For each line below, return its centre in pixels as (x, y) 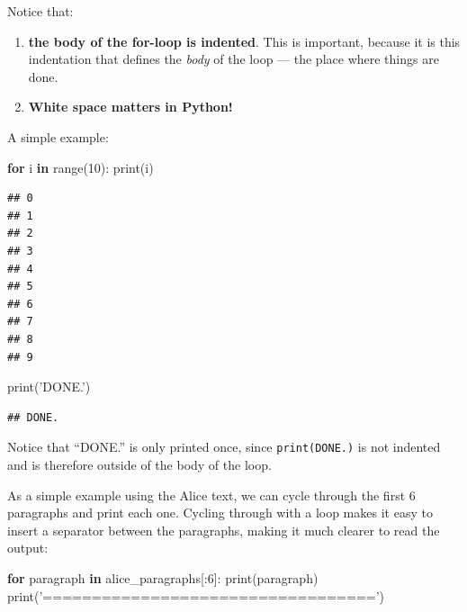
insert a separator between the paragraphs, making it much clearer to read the (224, 530)
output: (28, 548)
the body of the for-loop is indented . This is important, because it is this (244, 41)
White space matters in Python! (130, 107)
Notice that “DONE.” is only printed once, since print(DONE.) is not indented (224, 447)
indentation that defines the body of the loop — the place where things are (233, 59)
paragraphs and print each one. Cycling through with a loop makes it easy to (220, 513)
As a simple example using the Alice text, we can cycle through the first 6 (211, 495)
